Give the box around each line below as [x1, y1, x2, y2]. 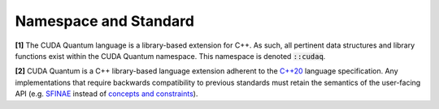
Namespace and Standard [15, 12, 195, 30]
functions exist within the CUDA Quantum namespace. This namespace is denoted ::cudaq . [15, 51, 326, 61]
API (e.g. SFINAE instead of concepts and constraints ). [15, 89, 198, 99]
